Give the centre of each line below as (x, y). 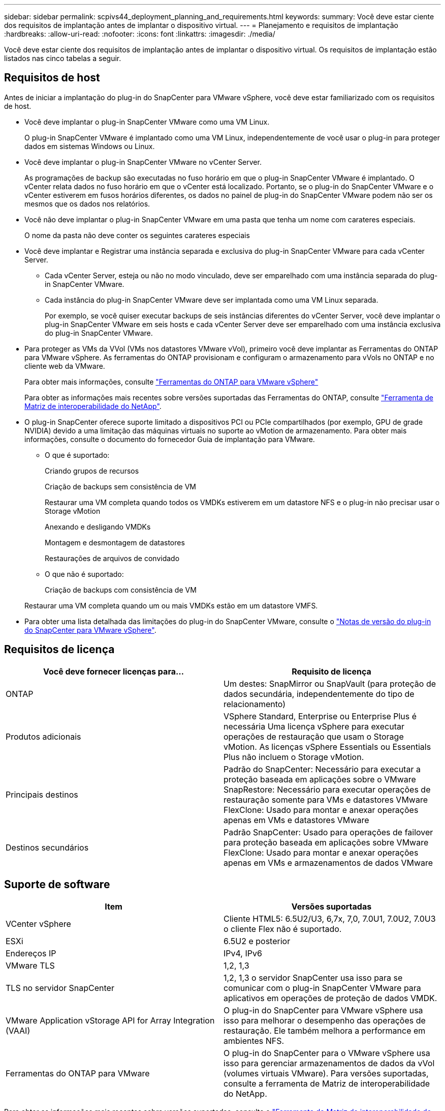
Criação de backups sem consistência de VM (120, 486)
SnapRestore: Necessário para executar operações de (327, 789)
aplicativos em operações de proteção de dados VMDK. (330, 998)
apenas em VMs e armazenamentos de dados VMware (328, 863)
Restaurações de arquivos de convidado (112, 558)
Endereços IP (31, 953)
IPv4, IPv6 (243, 953)
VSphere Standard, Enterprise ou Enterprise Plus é (320, 716)
